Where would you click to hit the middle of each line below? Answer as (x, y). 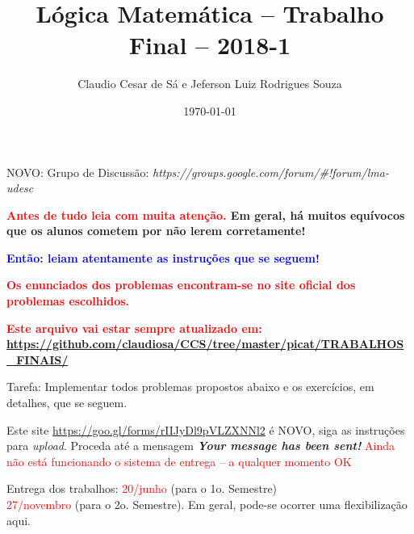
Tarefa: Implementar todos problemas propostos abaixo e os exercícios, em (190, 387)
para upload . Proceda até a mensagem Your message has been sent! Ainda (201, 446)
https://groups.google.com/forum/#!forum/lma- (271, 172)
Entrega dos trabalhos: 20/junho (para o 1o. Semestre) (142, 488)
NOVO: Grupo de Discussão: (78, 172)
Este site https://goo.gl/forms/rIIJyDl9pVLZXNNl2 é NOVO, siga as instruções (206, 429)
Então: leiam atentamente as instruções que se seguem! (163, 257)
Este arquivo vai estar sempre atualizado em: (134, 328)
